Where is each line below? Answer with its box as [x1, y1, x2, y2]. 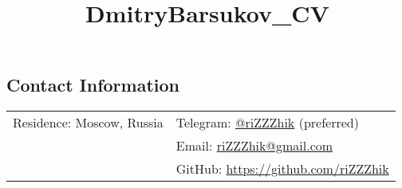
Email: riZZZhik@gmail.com [175, 136, 333, 155]
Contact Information [6, 72, 179, 97]
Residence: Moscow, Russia [13, 113, 164, 132]
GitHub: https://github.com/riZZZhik [175, 159, 389, 178]
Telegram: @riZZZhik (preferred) [175, 113, 359, 132]
